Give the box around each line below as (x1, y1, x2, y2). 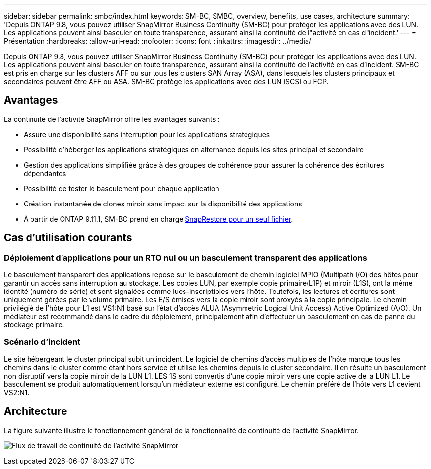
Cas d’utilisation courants (4, 232, 132, 244)
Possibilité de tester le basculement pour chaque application (24, 184, 219, 193)
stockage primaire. (4, 321, 64, 329)
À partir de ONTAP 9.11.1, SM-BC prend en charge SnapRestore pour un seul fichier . (24, 214, 293, 223)
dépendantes (24, 169, 66, 177)
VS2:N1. (4, 388, 30, 397)
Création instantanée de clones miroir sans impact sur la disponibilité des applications (24, 199, 302, 208)
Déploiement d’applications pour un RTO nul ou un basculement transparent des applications (4, 252, 367, 263)
